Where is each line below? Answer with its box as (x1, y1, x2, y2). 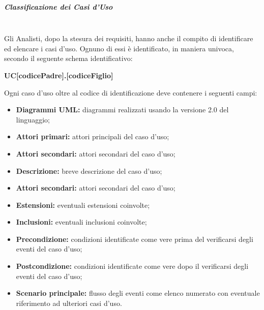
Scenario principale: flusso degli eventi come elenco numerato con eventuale (16, 288, 260, 298)
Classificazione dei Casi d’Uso (4, 1, 113, 12)
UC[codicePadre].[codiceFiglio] (4, 70, 113, 80)
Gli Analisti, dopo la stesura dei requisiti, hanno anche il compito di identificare (4, 33, 253, 44)
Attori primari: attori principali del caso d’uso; (16, 131, 169, 142)
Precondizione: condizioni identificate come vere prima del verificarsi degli (16, 233, 253, 244)
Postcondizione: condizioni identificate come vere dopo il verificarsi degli (16, 261, 249, 271)
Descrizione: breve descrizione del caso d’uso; (16, 165, 162, 176)
